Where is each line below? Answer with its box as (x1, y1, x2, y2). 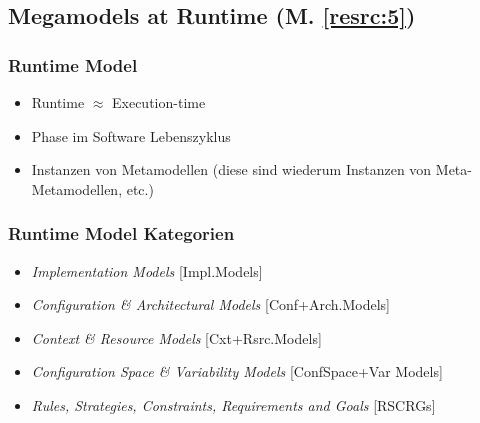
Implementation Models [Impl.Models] (31, 260, 263, 281)
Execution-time (112, 92, 206, 112)
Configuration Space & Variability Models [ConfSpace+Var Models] (31, 361, 443, 382)
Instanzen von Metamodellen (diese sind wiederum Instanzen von (31, 159, 432, 180)
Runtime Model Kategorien (8, 221, 235, 246)
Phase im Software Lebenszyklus (31, 125, 231, 146)
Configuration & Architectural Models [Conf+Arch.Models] (31, 294, 390, 315)
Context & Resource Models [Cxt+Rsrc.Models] (31, 327, 322, 348)
